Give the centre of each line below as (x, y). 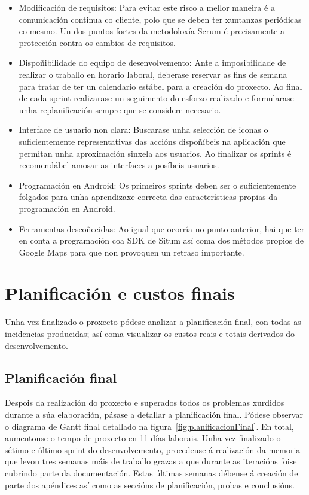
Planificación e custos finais (120, 293)
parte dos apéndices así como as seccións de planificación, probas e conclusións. (150, 485)
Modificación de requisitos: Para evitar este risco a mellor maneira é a (147, 7)
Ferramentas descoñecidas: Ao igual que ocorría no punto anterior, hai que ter (162, 228)
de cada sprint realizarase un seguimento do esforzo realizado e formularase (156, 98)
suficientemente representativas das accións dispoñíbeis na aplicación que (152, 141)
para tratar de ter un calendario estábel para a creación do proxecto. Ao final (160, 86)
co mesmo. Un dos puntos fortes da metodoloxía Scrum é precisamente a (152, 31)
